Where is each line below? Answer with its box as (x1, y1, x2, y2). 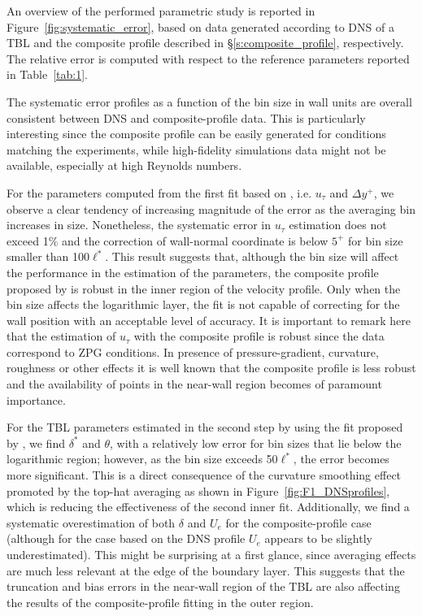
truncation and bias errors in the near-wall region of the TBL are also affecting (7, 578, 400, 595)
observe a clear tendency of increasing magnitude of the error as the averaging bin (7, 200, 415, 217)
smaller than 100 (7, 248, 90, 265)
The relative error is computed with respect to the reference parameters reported (7, 50, 410, 67)
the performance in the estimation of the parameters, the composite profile (7, 263, 379, 280)
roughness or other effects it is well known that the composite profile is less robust (7, 359, 416, 376)
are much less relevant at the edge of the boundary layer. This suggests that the (7, 562, 405, 579)
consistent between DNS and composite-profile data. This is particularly (7, 109, 366, 126)
